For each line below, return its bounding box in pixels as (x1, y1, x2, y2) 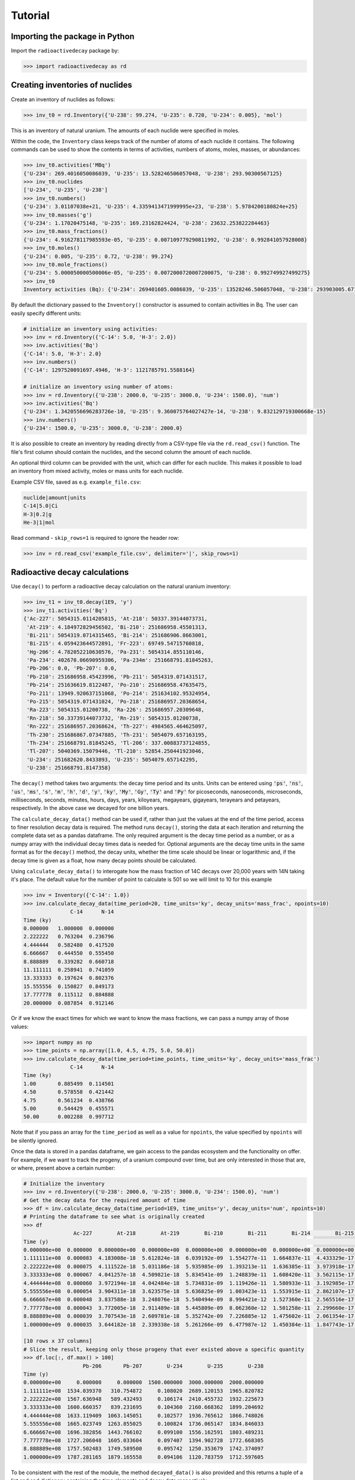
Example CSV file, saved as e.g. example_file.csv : (11, 478, 141, 485)
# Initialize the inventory (23, 1180, 105, 1187)
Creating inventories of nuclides (11, 80, 133, 90)
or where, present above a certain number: (11, 1164, 115, 1172)
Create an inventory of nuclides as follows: (11, 95, 115, 103)
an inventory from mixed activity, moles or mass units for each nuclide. (11, 468, 183, 475)
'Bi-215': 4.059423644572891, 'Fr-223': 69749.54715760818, (27, 640, 205, 647)
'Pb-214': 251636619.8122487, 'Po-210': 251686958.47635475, (27, 681, 208, 688)
